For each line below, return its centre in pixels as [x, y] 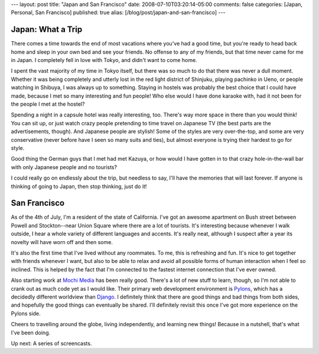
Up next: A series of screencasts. [51, 343]
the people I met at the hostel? [48, 104]
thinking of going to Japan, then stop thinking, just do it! [79, 186]
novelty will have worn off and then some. [62, 242]
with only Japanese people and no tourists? [64, 167]
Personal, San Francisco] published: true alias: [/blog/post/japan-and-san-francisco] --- [118, 12]
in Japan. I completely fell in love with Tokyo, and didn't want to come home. [104, 60]
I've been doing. [31, 332]
